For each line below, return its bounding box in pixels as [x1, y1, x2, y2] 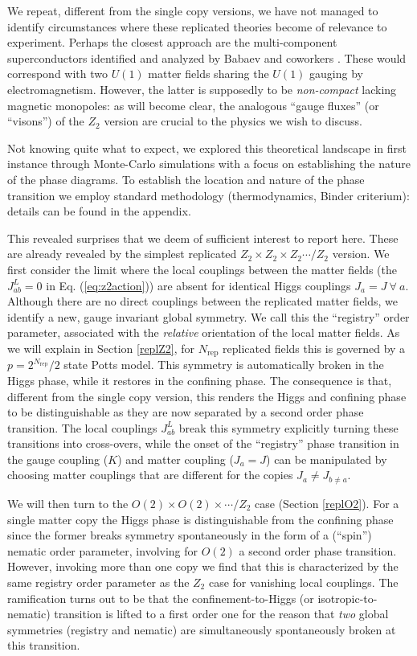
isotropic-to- [317, 589, 378, 606]
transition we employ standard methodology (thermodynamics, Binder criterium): [7, 187, 410, 203]
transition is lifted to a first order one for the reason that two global [54, 605, 389, 622]
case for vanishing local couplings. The [208, 573, 399, 590]
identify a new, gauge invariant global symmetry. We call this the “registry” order [7, 308, 410, 325]
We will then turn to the [7, 494, 129, 511]
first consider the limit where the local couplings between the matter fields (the [7, 260, 397, 277]
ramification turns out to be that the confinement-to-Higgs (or [7, 589, 314, 606]
